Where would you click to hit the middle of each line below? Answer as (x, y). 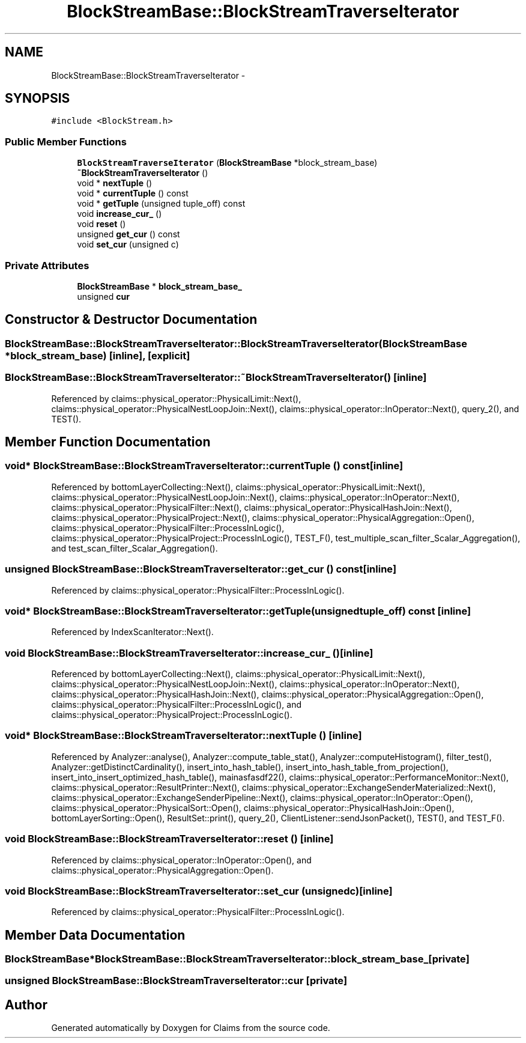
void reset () (101, 224)
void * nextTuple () (115, 183)
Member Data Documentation (95, 935)
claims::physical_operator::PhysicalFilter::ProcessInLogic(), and (177, 704)
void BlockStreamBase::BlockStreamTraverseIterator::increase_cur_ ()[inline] (189, 653)
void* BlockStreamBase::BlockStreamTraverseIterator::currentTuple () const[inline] (204, 466)
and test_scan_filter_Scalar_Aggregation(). (135, 548)
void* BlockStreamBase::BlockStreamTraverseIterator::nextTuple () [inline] (183, 736)
